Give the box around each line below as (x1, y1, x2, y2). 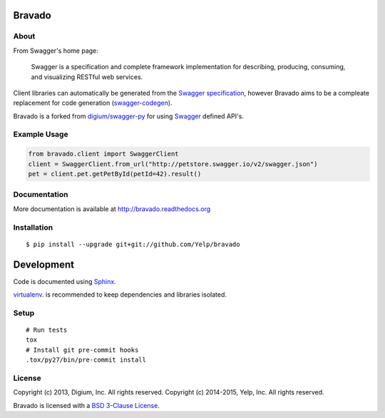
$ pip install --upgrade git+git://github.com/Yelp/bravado (26, 240, 240, 248)
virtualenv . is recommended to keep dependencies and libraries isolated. (13, 290, 227, 299)
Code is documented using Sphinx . (13, 277, 117, 285)
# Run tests (26, 325, 68, 334)
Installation (13, 222, 53, 232)
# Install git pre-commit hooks (26, 346, 139, 354)
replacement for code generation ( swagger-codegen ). (13, 98, 173, 107)
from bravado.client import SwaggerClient (28, 150, 179, 158)
